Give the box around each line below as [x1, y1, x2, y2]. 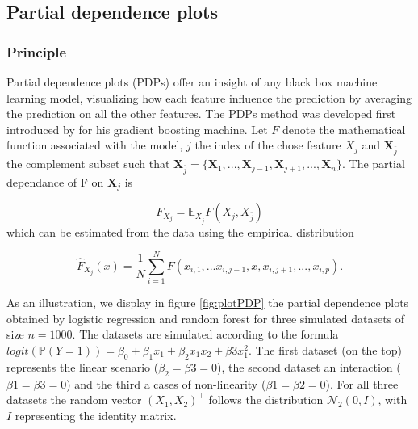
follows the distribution [208, 391, 324, 408]
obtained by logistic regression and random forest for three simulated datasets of [6, 309, 405, 326]
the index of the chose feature [194, 137, 341, 154]
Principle [6, 41, 67, 61]
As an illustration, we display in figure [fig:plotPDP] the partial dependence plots [6, 294, 409, 311]
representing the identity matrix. [15, 406, 177, 423]
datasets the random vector [6, 391, 142, 408]
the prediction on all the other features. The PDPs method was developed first [6, 105, 396, 122]
